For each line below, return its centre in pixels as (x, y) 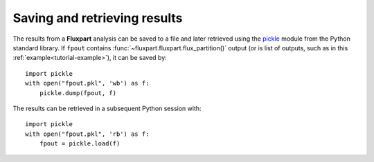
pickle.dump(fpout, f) (78, 93)
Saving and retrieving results (98, 18)
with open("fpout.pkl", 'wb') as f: (87, 83)
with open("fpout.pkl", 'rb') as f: (87, 134)
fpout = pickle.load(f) (80, 144)
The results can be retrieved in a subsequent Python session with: (107, 108)
